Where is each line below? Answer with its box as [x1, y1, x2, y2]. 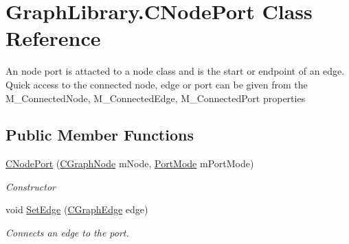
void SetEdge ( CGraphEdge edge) [5, 202, 148, 217]
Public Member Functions [5, 124, 194, 145]
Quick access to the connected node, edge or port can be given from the [5, 77, 308, 91]
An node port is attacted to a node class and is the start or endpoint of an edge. [5, 64, 345, 78]
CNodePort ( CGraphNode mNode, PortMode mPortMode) [5, 156, 254, 171]
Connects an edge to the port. [5, 225, 129, 240]
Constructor [5, 179, 56, 193]
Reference [5, 24, 101, 52]
